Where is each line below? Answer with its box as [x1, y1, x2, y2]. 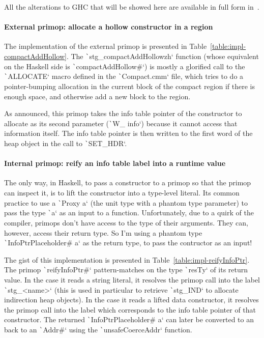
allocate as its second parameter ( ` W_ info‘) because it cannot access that [4, 118, 238, 128]
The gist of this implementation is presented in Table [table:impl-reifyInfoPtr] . [4, 254, 250, 265]
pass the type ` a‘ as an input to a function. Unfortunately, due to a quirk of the [4, 207, 254, 218]
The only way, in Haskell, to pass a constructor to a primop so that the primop [4, 177, 251, 188]
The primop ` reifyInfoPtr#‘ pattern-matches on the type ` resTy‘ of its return [4, 264, 248, 275]
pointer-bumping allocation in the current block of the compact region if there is [4, 80, 255, 91]
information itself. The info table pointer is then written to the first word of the [4, 128, 253, 138]
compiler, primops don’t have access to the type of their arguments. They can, [4, 217, 248, 228]
